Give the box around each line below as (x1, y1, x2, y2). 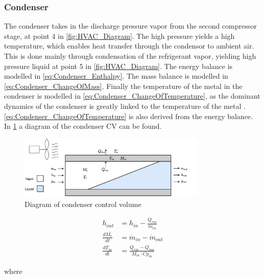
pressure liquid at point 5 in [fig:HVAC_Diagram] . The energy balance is (4, 60, 233, 71)
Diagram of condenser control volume (25, 198, 141, 209)
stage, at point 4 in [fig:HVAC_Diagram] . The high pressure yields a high (4, 30, 235, 41)
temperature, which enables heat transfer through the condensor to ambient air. (4, 40, 254, 51)
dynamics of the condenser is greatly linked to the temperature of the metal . (4, 100, 246, 111)
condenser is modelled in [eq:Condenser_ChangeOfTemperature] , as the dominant (4, 90, 260, 101)
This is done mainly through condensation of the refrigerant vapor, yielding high (4, 51, 256, 61)
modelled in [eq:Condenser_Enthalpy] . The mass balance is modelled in (4, 71, 228, 81)
